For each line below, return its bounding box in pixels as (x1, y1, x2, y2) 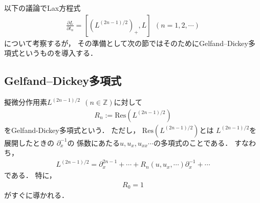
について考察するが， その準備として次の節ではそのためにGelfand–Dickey (4, 37, 248, 48)
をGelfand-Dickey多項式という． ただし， (4, 124, 140, 135)
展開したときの (4, 137, 54, 148)
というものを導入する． (18, 48, 97, 58)
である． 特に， (4, 170, 56, 181)
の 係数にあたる (67, 137, 120, 148)
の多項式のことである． (153, 137, 232, 148)
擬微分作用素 (4, 97, 47, 107)
